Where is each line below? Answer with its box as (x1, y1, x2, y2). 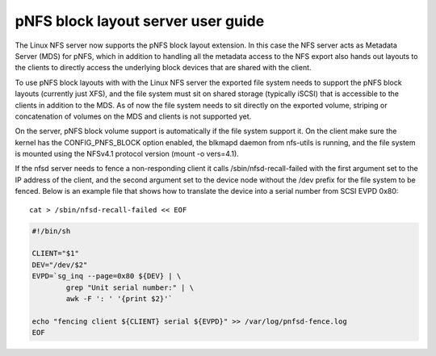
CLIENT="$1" (31, 249, 80, 258)
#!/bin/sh (31, 226, 71, 236)
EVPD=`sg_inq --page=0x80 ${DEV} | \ (31, 271, 182, 281)
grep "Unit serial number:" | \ (65, 283, 194, 292)
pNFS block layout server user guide (15, 12, 265, 30)
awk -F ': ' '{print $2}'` (65, 294, 173, 303)
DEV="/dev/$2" (31, 260, 88, 270)
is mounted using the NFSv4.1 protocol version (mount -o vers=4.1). (15, 149, 240, 159)
